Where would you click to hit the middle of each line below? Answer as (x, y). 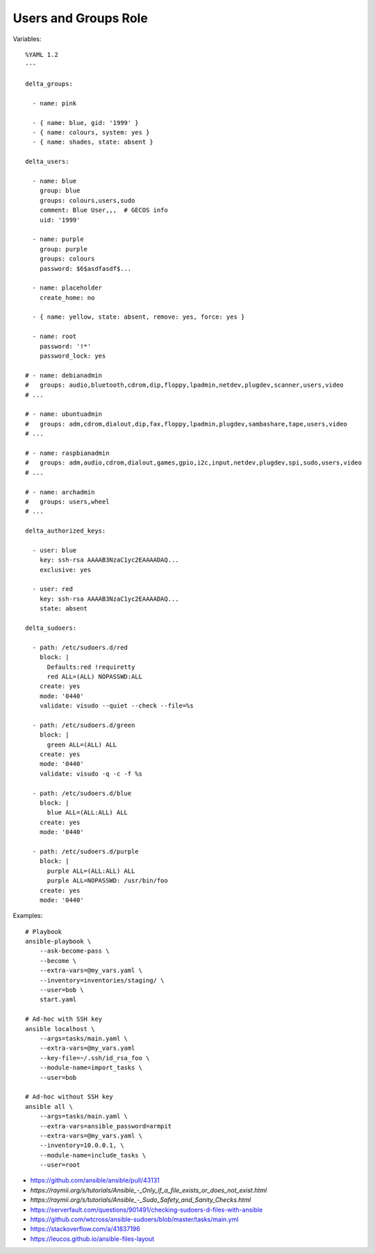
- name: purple (58, 239)
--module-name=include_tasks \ (93, 1155)
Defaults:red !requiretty (91, 667)
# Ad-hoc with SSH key (64, 1019)
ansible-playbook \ (58, 942)
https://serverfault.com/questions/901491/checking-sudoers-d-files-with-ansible (147, 1210)
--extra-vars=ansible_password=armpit (106, 1126)
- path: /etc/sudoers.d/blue (82, 793)
